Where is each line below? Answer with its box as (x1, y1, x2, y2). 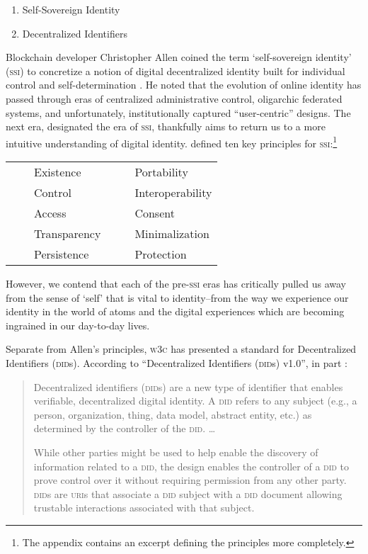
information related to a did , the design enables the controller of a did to (33, 458, 350, 473)
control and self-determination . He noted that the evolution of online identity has (6, 77, 362, 92)
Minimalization (134, 225, 209, 242)
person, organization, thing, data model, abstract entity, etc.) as (33, 407, 312, 422)
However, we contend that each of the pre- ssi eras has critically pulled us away (6, 276, 346, 290)
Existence (34, 164, 81, 180)
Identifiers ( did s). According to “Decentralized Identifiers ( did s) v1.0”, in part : (6, 355, 347, 370)
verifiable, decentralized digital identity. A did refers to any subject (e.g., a (33, 393, 357, 408)
